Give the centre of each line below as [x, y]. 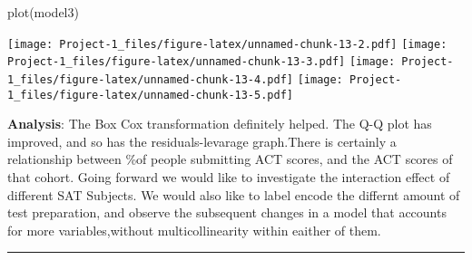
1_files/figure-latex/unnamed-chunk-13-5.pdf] [150, 95]
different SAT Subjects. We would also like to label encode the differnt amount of [234, 194]
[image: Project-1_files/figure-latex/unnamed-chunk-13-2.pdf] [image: [227, 44]
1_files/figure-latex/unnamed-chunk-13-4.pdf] [150, 79]
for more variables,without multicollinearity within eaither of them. [194, 230]
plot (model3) [43, 12]
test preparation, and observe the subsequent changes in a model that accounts [227, 212]
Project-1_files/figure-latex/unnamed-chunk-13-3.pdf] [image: [202, 62]
